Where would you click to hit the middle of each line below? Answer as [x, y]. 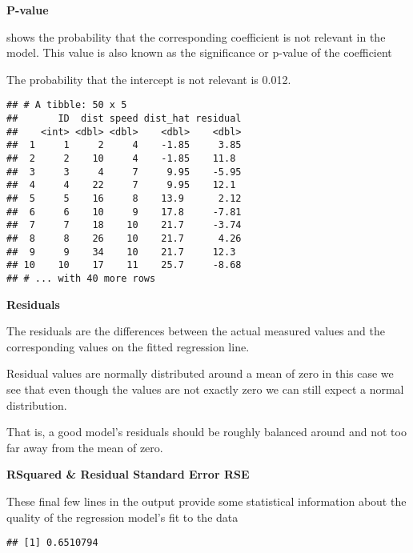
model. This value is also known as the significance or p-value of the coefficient [199, 52]
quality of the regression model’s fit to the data [122, 517]
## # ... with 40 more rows [81, 278]
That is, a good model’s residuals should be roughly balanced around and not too [206, 432]
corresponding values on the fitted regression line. [128, 346]
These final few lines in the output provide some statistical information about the [206, 501]
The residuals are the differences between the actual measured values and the [196, 331]
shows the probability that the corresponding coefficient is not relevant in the [196, 36]
